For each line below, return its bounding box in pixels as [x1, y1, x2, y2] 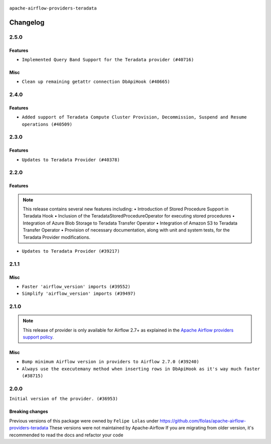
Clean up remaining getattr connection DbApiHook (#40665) [22, 79, 171, 85]
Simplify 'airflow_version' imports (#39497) [22, 291, 136, 296]
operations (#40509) [22, 121, 73, 127]
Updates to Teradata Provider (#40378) [22, 157, 120, 163]
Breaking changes [9, 408, 48, 414]
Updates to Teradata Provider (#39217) [22, 248, 120, 254]
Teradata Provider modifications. [23, 234, 90, 240]
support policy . [23, 334, 54, 340]
